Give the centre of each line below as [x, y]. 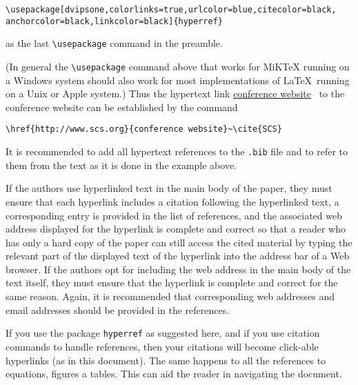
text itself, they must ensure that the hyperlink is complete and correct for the [172, 283]
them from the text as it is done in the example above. [121, 165]
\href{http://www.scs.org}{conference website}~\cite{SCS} [144, 129]
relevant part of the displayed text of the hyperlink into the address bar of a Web [178, 256]
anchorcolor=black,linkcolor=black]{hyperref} [114, 21]
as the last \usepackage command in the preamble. [114, 43]
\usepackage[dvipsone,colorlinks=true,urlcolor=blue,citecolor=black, [171, 10]
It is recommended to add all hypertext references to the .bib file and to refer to [177, 151]
